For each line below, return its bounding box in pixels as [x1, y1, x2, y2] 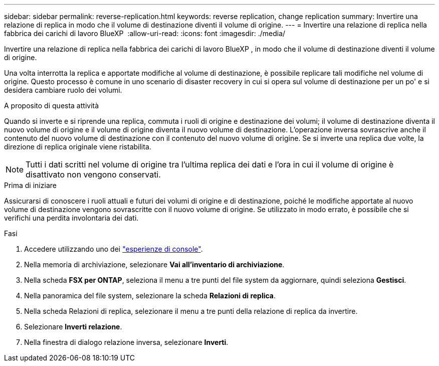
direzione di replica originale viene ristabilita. [4, 142, 151, 151]
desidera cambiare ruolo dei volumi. [4, 86, 122, 94]
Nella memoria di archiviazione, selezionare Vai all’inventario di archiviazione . [24, 260, 285, 269]
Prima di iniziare [4, 181, 57, 190]
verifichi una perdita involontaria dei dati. [4, 214, 139, 222]
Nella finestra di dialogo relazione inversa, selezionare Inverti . [24, 338, 229, 346]
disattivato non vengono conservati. [26, 169, 161, 179]
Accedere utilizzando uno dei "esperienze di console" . [24, 245, 203, 253]
